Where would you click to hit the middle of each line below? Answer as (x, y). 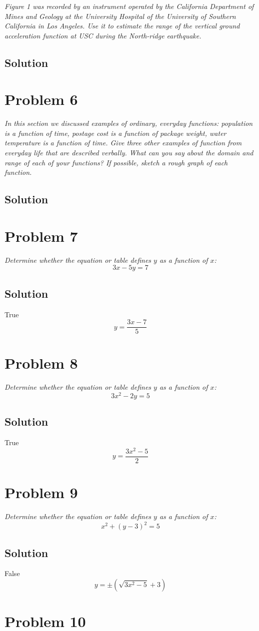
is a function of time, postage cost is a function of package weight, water (115, 133)
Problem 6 (41, 99)
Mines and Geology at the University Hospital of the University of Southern (120, 16)
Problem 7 (41, 236)
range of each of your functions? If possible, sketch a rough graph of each (116, 162)
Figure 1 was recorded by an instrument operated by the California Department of (129, 6)
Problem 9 (41, 492)
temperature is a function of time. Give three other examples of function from (123, 143)
